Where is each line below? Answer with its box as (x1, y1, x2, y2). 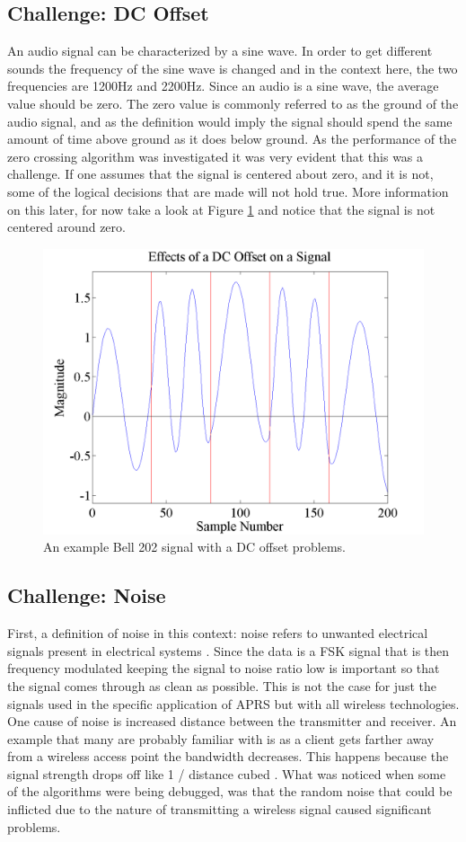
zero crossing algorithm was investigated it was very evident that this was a (7, 146, 424, 165)
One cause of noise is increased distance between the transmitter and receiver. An (7, 712, 457, 731)
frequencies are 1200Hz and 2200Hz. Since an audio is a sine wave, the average (7, 76, 439, 95)
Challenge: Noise (7, 581, 166, 609)
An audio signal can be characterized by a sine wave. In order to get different (7, 41, 433, 60)
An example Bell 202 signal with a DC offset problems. (43, 537, 347, 556)
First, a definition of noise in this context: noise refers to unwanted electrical (7, 624, 428, 643)
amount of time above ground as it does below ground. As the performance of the (7, 129, 457, 148)
